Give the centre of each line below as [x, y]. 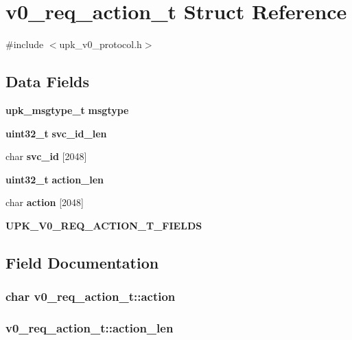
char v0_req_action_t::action [91, 296]
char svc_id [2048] [46, 156]
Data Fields [48, 81]
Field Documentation [82, 262]
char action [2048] [45, 202]
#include [25, 44]
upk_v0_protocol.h [101, 44]
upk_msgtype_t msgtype [67, 110]
